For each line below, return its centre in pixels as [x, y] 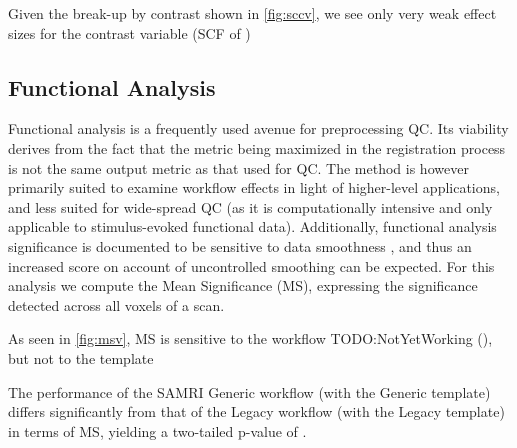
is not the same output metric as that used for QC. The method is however [238, 167]
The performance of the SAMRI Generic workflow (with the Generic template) [249, 391]
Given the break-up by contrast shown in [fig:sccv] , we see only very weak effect [252, 13]
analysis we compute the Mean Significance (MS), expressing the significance [243, 285]
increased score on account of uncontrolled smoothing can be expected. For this [251, 265]
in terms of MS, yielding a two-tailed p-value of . [157, 430]
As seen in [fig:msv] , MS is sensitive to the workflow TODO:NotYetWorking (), [250, 338]
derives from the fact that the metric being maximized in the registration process [257, 147]
